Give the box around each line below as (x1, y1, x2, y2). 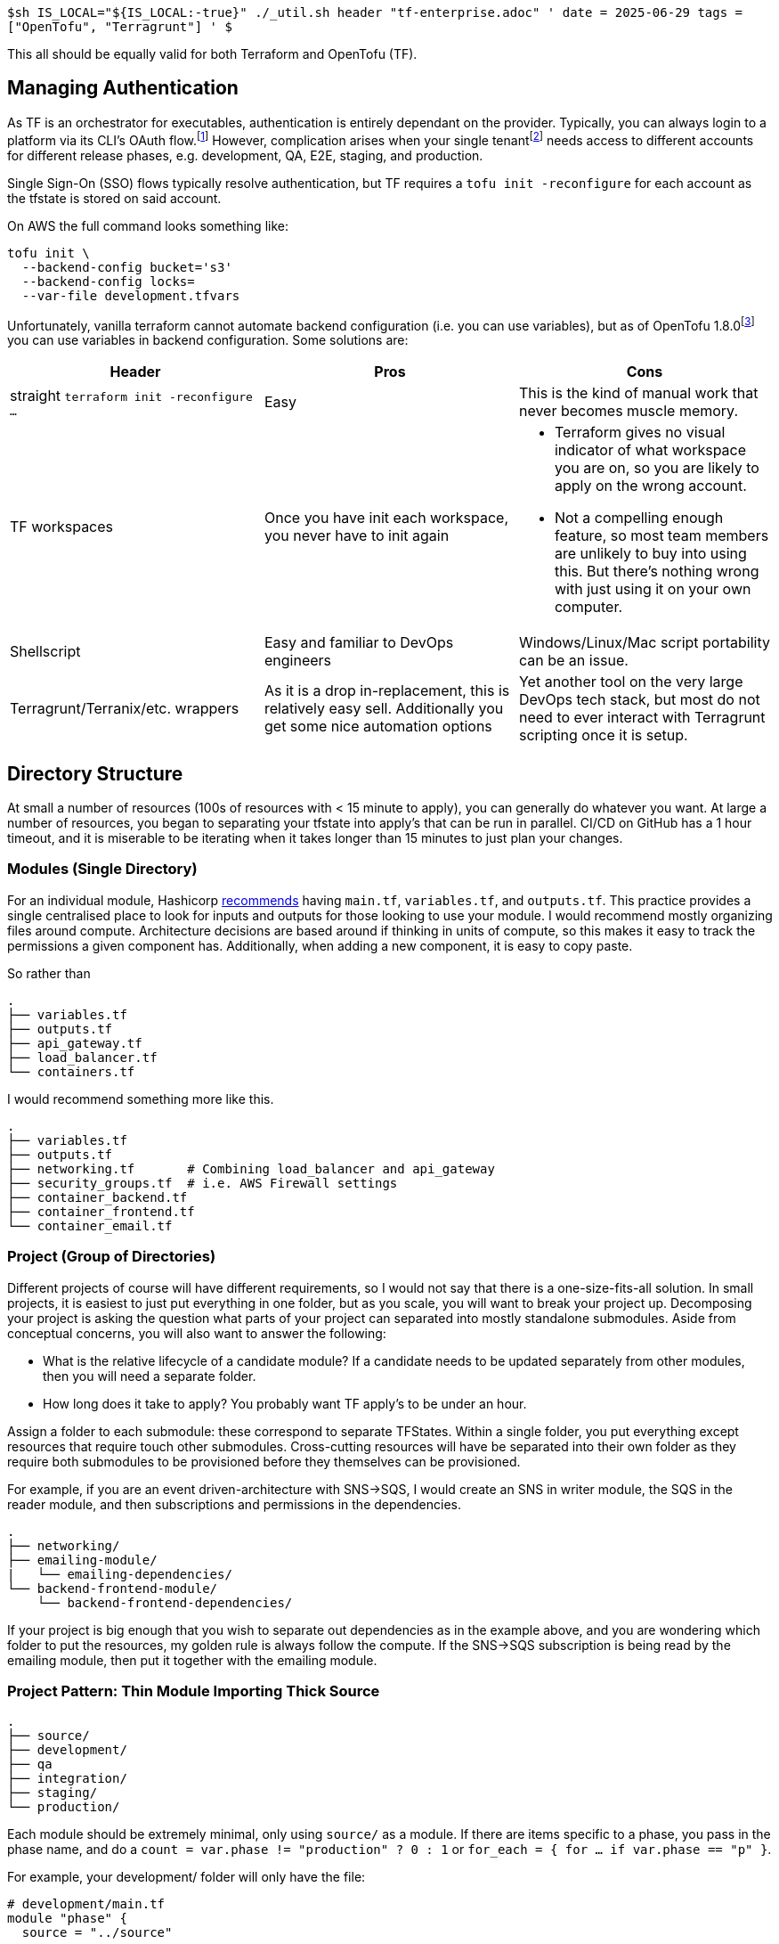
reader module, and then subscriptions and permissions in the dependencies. (7, 1496, 461, 1512)
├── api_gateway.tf (7, 1035, 142, 1050)
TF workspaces (10, 518, 114, 536)
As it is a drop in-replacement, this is (264, 682, 510, 700)
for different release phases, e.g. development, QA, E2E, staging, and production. (7, 147, 483, 163)
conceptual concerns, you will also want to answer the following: (7, 1325, 386, 1341)
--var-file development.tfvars (21, 288, 240, 303)
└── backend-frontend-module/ (7, 1581, 218, 1596)
